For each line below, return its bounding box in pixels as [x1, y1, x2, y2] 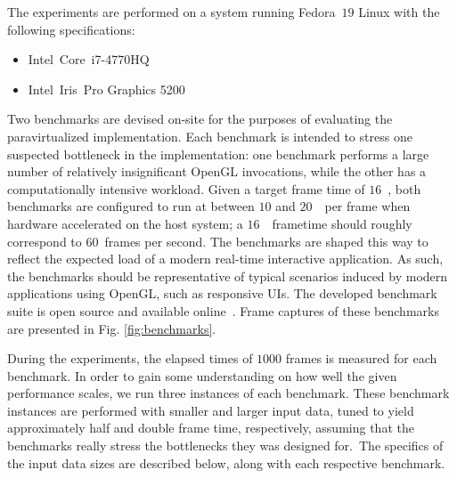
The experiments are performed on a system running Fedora [7, 3, 336, 20]
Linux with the [358, 3, 440, 20]
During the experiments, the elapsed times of [7, 349, 253, 368]
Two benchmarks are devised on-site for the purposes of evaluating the [7, 109, 393, 128]
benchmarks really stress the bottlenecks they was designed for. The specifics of [7, 436, 444, 455]
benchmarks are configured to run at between [7, 197, 255, 215]
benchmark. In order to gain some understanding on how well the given [7, 366, 397, 385]
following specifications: [7, 20, 135, 38]
